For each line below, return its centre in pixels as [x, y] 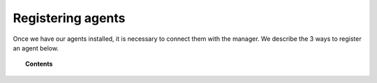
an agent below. [36, 48]
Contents [39, 64]
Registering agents [69, 18]
